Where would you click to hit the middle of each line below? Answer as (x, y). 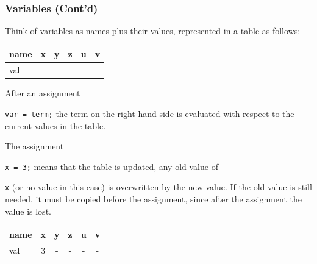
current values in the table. (55, 125)
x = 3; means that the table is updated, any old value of (112, 166)
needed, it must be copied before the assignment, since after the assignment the (153, 199)
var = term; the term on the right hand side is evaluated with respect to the (150, 113)
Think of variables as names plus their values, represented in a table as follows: (153, 31)
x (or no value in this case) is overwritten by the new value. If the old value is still (158, 187)
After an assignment (43, 93)
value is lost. (28, 211)
